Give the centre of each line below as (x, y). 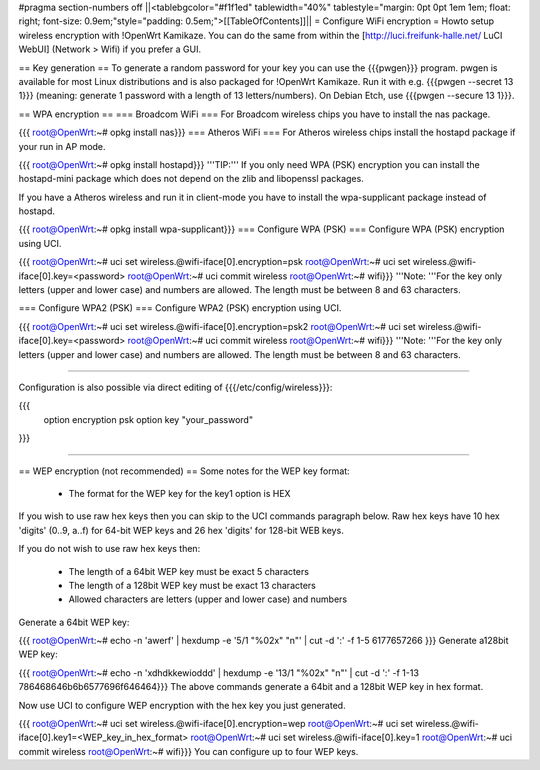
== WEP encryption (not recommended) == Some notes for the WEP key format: (184, 471)
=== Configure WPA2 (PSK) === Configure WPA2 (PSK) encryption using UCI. (180, 308)
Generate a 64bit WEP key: (74, 622)
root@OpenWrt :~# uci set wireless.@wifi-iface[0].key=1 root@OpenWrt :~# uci (351, 737)
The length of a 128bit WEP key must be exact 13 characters (192, 585)
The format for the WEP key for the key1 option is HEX (179, 493)
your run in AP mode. (62, 146)
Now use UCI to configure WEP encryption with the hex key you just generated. (182, 705)
